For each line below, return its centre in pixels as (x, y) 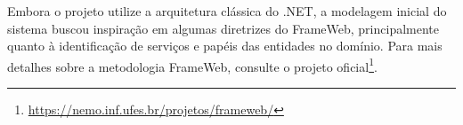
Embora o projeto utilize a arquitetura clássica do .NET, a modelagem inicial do (227, 11)
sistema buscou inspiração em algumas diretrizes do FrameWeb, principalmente (223, 28)
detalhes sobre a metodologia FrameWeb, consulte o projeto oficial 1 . (192, 65)
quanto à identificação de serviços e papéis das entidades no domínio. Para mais (225, 46)
